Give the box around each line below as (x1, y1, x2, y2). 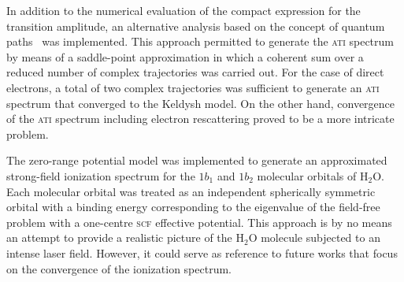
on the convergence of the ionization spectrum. (6, 260, 232, 276)
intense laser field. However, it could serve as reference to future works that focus (6, 244, 398, 261)
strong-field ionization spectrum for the (6, 167, 195, 184)
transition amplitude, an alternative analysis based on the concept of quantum (6, 17, 385, 34)
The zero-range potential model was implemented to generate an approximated (6, 152, 387, 169)
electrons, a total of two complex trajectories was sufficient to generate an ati (6, 79, 380, 95)
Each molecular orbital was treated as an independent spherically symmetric (6, 183, 376, 199)
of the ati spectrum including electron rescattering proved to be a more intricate (6, 110, 395, 127)
